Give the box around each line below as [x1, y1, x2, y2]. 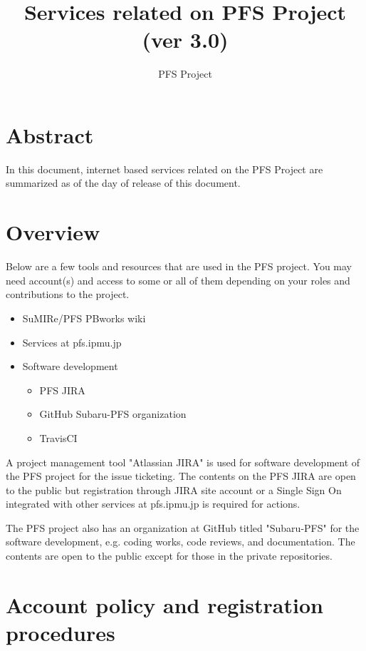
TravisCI [39, 430, 78, 445]
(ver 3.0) [142, 25, 229, 54]
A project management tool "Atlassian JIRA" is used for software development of [6, 454, 360, 469]
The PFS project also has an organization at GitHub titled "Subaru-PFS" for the [6, 520, 360, 535]
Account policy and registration [6, 590, 323, 619]
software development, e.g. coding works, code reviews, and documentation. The [6, 534, 355, 549]
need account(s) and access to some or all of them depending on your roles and [6, 272, 350, 287]
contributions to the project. [6, 287, 130, 302]
